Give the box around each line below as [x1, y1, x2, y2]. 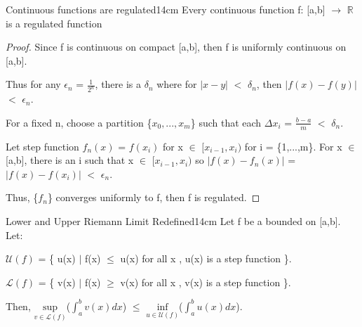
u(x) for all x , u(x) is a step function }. [120, 251, 292, 266]
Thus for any [6, 77, 61, 91]
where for [156, 77, 197, 91]
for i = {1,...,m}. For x [244, 139, 342, 153]
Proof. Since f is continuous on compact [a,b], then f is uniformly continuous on [6, 39, 347, 54]
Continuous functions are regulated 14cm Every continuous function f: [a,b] [6, 2, 326, 16]
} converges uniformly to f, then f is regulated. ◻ [47, 190, 260, 205]
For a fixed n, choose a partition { [6, 115, 152, 129]
